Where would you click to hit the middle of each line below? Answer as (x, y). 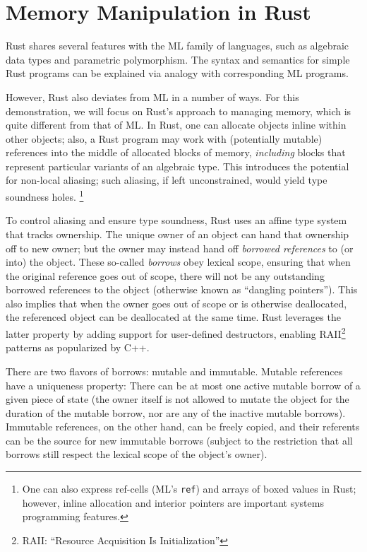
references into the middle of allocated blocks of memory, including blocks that (176, 152)
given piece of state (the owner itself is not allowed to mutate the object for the (178, 399)
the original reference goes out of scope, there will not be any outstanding (165, 275)
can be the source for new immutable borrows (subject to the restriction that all (179, 440)
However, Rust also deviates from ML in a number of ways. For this (152, 96)
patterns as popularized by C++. (78, 347)
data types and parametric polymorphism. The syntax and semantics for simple (178, 59)
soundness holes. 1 (45, 195)
